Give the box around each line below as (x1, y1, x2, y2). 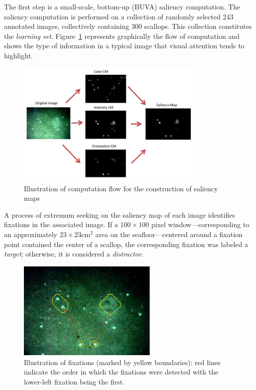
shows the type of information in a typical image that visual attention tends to (4, 40, 245, 51)
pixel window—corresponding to (151, 219, 250, 230)
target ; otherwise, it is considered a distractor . (4, 249, 143, 259)
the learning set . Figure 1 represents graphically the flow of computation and (4, 30, 240, 41)
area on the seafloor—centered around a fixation (95, 229, 243, 239)
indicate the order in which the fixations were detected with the (24, 367, 219, 377)
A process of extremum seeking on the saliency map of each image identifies (4, 209, 235, 220)
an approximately (4, 229, 58, 239)
